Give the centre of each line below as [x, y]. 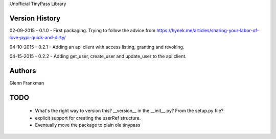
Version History [35, 18]
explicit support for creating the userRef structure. [88, 118]
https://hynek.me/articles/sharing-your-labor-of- [208, 30]
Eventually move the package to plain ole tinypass [88, 125]
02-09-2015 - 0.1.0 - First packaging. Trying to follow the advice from [83, 30]
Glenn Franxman [27, 83]
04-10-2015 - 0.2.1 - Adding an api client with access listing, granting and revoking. [97, 47]
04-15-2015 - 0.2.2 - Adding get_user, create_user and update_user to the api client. [98, 57]
